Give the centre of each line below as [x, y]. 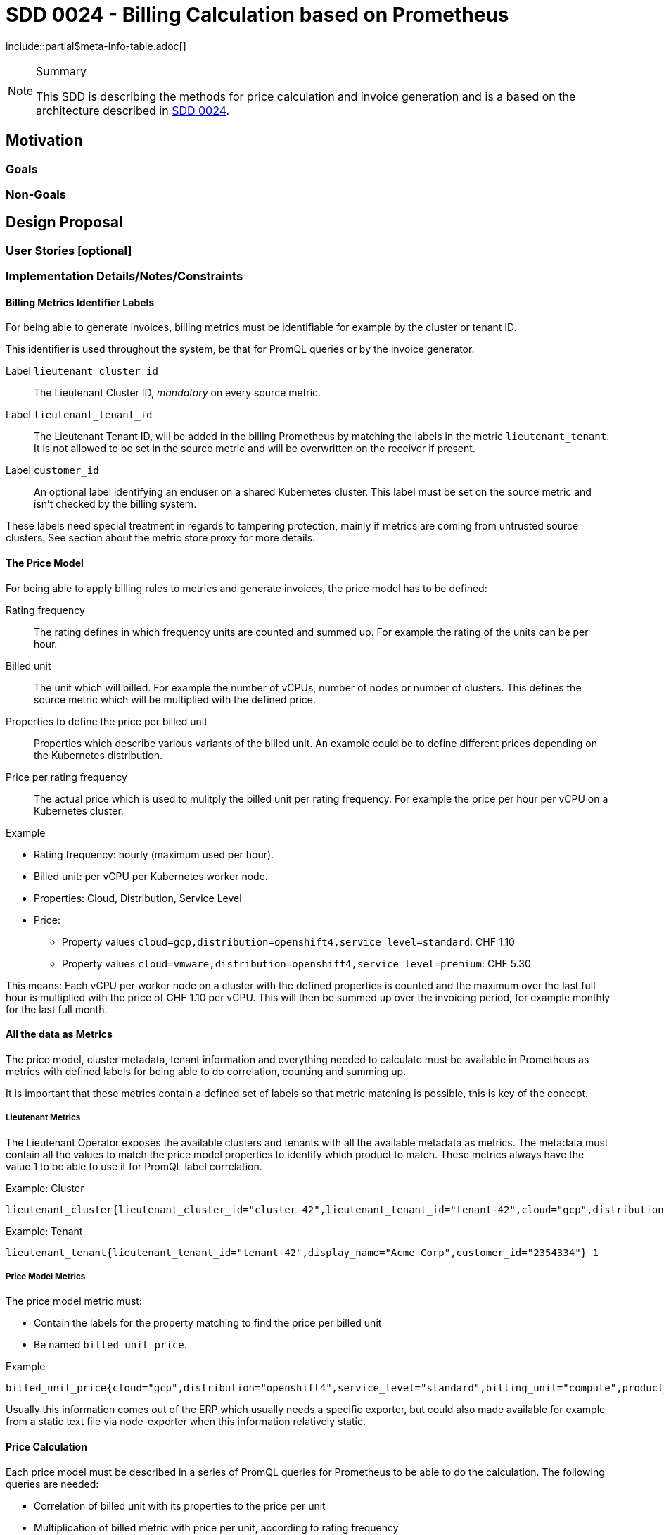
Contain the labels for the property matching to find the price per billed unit [208, 1323]
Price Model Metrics [46, 1277]
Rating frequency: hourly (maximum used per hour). [154, 854]
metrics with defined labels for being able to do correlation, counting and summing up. [206, 1071]
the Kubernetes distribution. [98, 755]
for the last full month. [57, 1009]
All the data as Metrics [59, 1034]
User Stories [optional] [69, 250]
